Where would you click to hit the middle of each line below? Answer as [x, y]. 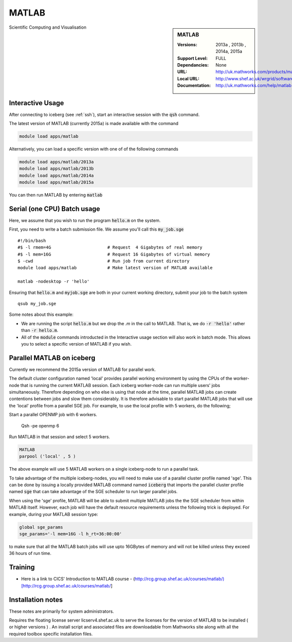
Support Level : [192, 58]
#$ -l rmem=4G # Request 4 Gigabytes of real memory [110, 248]
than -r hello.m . [40, 330]
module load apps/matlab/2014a [57, 175]
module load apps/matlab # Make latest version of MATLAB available [115, 268]
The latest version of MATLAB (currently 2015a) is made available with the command [94, 124]
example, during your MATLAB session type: [54, 514]
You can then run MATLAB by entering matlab [56, 195]
